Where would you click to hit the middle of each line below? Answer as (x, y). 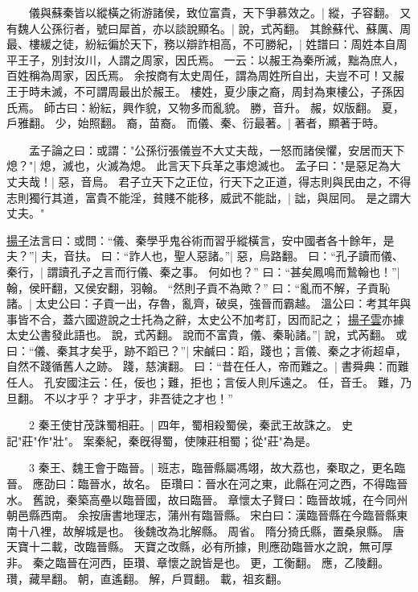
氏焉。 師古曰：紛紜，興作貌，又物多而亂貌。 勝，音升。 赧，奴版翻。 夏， (205, 107)
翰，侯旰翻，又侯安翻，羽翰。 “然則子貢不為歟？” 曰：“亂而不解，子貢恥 (199, 287)
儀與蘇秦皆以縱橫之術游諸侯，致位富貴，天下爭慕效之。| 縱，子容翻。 (212, 12)
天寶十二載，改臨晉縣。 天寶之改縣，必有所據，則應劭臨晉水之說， (183, 546)
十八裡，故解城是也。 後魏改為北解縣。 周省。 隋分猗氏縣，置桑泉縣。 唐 (211, 530)
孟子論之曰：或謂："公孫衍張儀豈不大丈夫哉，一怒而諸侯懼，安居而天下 (217, 149)
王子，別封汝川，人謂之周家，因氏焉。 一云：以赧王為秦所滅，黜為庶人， (211, 59)
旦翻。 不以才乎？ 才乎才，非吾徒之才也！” (120, 397)
